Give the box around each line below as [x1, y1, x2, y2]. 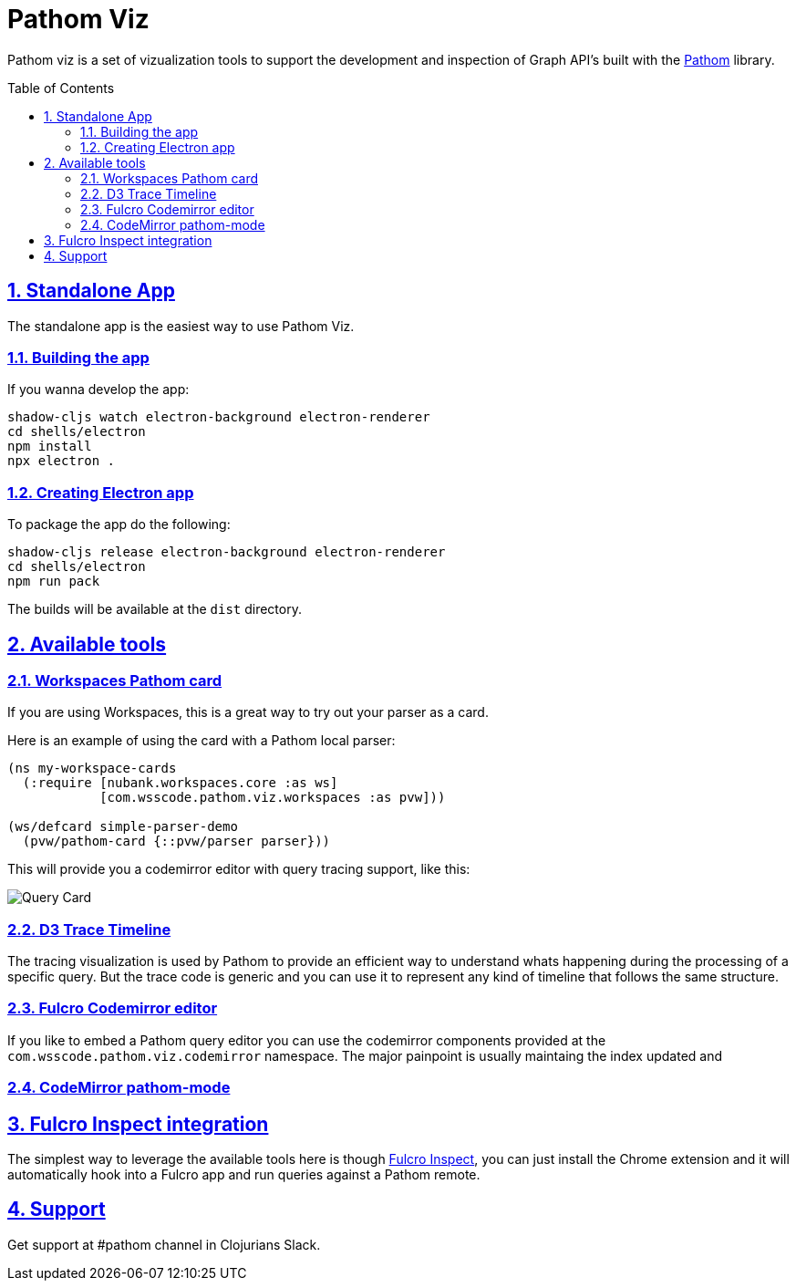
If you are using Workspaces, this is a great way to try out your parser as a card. [7, 704, 489, 721]
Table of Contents [7, 79, 115, 96]
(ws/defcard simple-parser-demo [7, 819, 238, 835]
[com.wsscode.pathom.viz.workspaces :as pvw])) [99, 790, 446, 805]
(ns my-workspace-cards [7, 761, 177, 776]
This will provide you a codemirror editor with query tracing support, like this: [7, 861, 470, 878]
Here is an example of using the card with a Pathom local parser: [7, 732, 396, 749]
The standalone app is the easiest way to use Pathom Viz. [7, 317, 355, 334]
